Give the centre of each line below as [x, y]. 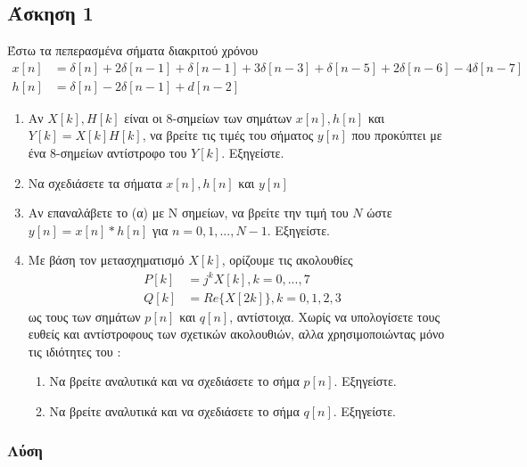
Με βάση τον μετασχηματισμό [106, 260]
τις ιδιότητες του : [74, 351]
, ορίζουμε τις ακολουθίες [287, 260]
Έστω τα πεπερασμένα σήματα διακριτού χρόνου [133, 50]
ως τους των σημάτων [84, 316]
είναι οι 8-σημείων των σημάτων [208, 117]
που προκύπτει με [397, 135]
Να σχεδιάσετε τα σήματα [95, 182]
